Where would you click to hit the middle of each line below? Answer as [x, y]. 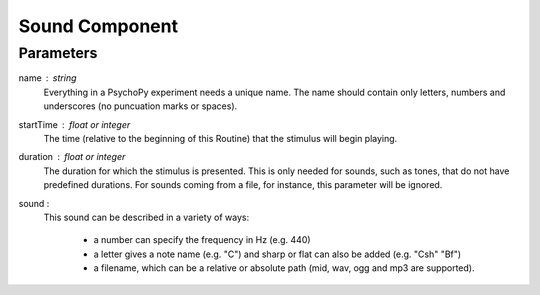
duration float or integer [72, 157]
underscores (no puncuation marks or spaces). [140, 106]
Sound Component [98, 26]
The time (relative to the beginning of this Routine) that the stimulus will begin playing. [220, 138]
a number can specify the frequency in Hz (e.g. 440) [202, 240]
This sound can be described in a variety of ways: [146, 217]
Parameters [58, 53]
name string [47, 78]
